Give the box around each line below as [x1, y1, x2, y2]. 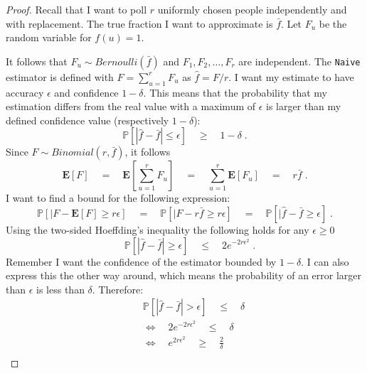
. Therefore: [92, 281, 144, 296]
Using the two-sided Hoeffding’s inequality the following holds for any [6, 222, 309, 237]
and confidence [54, 85, 119, 99]
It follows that [6, 53, 68, 68]
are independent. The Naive [238, 53, 361, 68]
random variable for [6, 30, 92, 45]
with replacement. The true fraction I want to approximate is [6, 16, 273, 31]
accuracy [6, 85, 44, 99]
